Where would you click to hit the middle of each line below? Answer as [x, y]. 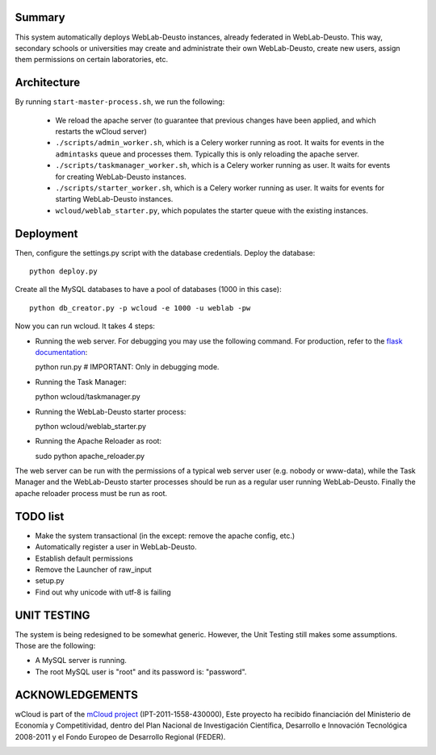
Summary [40, 17]
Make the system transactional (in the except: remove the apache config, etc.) [165, 536]
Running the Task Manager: [81, 382]
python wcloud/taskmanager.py [88, 397]
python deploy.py [63, 271]
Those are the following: [55, 646]
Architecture [48, 83]
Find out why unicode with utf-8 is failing [103, 592]
